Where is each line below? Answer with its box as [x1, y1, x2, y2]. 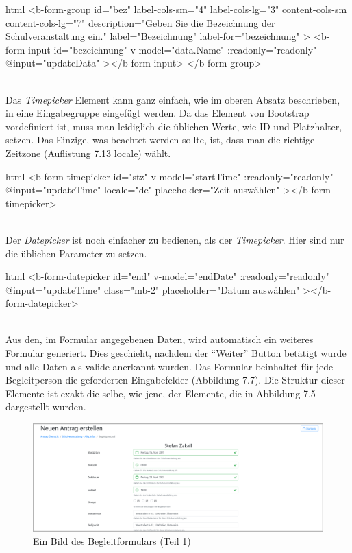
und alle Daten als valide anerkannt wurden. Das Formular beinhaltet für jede [5, 359, 334, 373]
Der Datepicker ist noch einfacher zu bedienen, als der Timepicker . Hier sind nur [5, 232, 344, 246]
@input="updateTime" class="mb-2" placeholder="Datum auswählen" [5, 282, 300, 296]
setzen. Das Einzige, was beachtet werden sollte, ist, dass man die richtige [5, 132, 315, 147]
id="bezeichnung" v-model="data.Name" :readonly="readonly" [53, 42, 317, 56]
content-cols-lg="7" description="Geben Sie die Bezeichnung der [5, 15, 275, 30]
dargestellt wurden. [5, 399, 86, 414]
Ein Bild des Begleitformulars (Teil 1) [33, 534, 191, 548]
